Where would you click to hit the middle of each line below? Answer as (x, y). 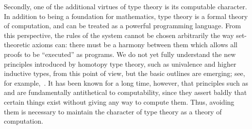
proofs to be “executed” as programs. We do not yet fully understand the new (120, 54)
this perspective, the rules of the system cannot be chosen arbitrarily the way (119, 35)
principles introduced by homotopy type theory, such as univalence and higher (120, 64)
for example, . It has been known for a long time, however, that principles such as (126, 83)
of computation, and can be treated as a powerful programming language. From (123, 26)
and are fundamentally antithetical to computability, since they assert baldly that (126, 92)
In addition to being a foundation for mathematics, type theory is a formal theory (126, 16)
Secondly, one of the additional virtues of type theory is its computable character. (126, 6)
